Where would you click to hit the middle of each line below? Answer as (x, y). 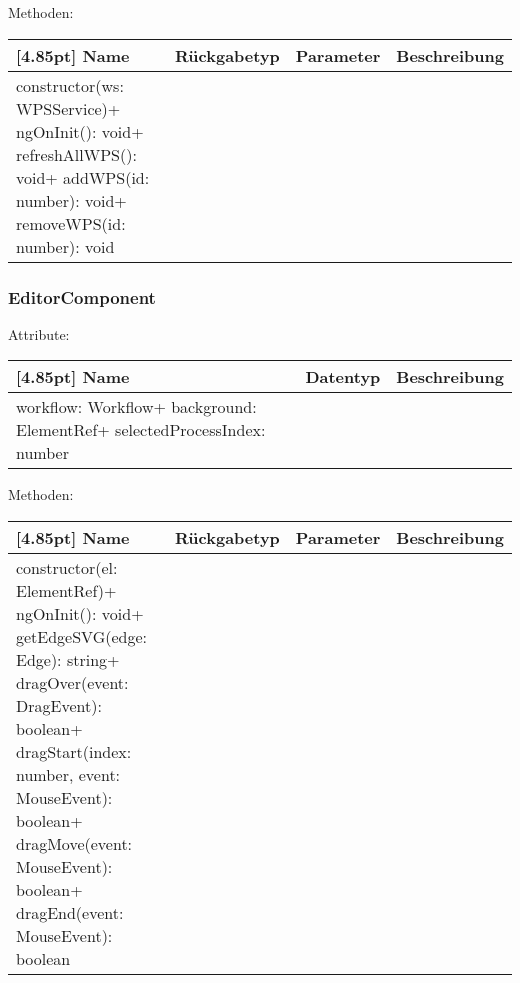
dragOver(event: (72, 682)
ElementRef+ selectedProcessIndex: (141, 430)
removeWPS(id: (71, 223)
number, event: (68, 774)
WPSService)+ (68, 108)
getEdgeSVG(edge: (82, 636)
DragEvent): (59, 705)
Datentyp (343, 377)
